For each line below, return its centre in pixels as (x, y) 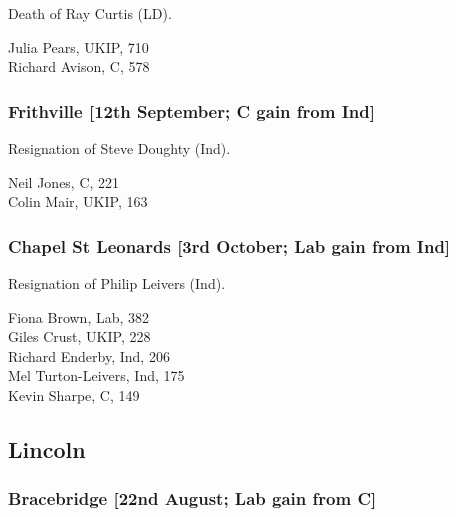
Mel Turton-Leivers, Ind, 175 (96, 375)
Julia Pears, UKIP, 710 (78, 46)
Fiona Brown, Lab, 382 (79, 316)
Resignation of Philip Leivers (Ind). (117, 283)
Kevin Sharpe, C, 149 (74, 394)
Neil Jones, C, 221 (64, 181)
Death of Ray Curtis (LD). (90, 13)
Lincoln (47, 448)
